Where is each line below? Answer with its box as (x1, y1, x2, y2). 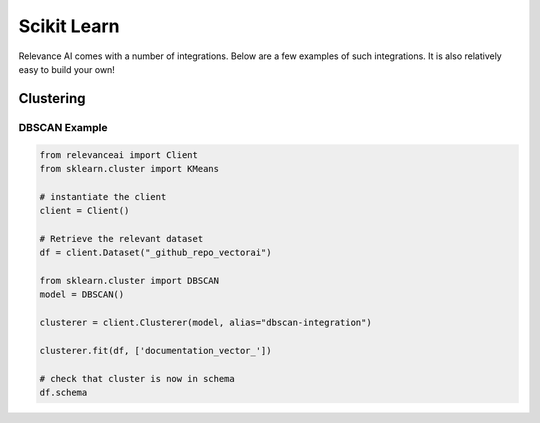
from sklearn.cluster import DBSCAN (39, 275, 220, 287)
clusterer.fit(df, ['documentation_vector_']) (39, 345, 272, 356)
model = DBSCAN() (39, 289, 125, 300)
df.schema (39, 387, 88, 399)
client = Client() (39, 205, 130, 217)
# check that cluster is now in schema (39, 373, 235, 384)
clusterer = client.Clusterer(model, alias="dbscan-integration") (39, 317, 372, 329)
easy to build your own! (18, 63, 115, 75)
